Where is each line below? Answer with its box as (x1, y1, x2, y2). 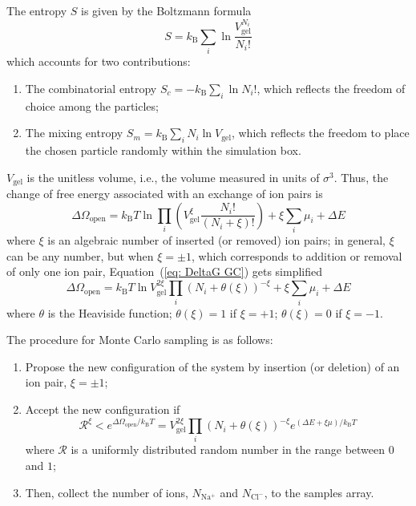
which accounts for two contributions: (6, 53, 191, 70)
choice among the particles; (25, 97, 159, 114)
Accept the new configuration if (25, 400, 180, 417)
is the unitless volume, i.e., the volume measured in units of (26, 168, 320, 185)
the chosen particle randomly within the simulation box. (25, 142, 301, 159)
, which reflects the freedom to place (231, 124, 410, 141)
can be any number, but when (6, 247, 154, 264)
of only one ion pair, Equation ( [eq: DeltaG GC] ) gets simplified (6, 263, 322, 280)
